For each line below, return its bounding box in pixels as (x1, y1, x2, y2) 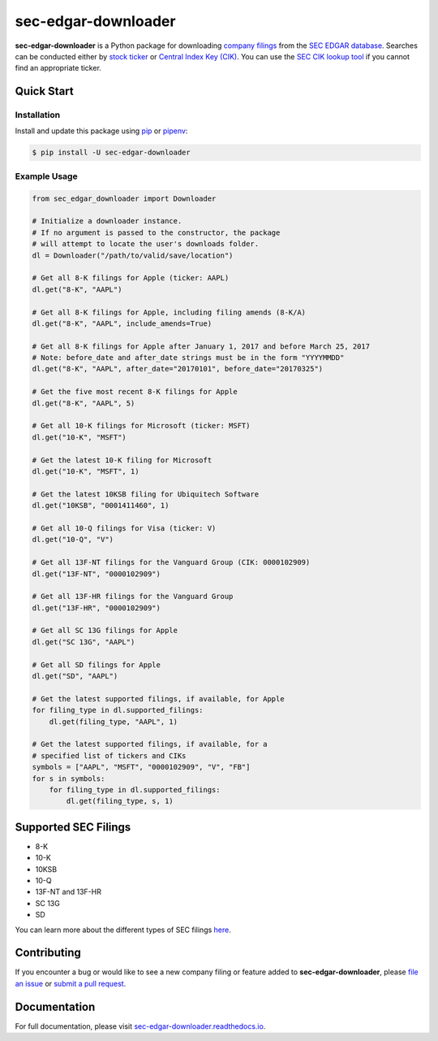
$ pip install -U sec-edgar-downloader (32, 148, 191, 158)
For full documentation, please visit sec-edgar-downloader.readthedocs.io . (15, 1021, 266, 1031)
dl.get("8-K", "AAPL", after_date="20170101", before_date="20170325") (32, 364, 324, 374)
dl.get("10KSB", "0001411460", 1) (32, 501, 170, 510)
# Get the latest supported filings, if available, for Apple (32, 694, 285, 703)
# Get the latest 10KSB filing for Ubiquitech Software (32, 489, 260, 499)
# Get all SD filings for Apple (32, 660, 161, 670)
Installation (15, 110, 61, 121)
